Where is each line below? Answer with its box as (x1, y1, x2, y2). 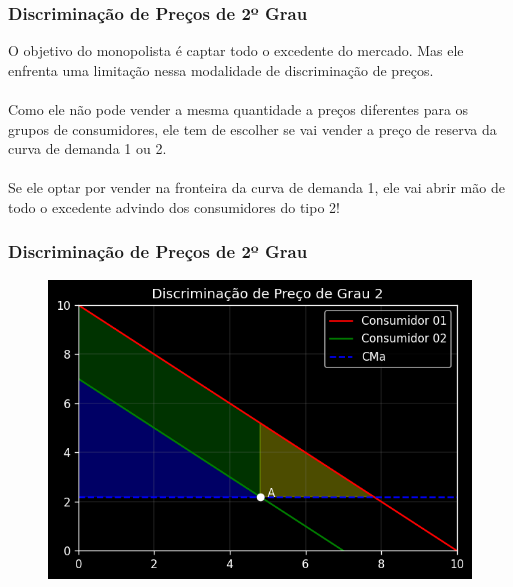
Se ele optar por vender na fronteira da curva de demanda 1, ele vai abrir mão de (8, 177, 505, 198)
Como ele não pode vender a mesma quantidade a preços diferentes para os (8, 99, 469, 119)
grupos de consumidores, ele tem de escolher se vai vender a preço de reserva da (8, 118, 497, 139)
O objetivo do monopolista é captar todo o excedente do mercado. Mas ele (8, 40, 464, 61)
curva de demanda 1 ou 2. (8, 138, 167, 159)
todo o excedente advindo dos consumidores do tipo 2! (8, 196, 340, 217)
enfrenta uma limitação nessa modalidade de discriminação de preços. (8, 59, 434, 80)
